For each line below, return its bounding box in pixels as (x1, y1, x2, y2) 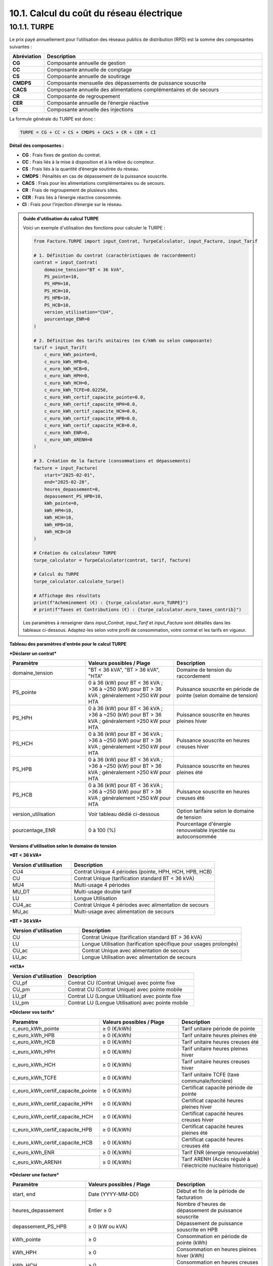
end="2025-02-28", (44, 479, 90, 485)
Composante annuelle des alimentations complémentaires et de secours (47, 86, 219, 93)
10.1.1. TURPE (9, 22, 54, 31)
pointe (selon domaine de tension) (176, 692, 258, 699)
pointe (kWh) (176, 1239, 208, 1246)
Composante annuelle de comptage (47, 66, 132, 73)
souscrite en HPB (176, 1226, 218, 1233)
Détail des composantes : (9, 142, 64, 149)
